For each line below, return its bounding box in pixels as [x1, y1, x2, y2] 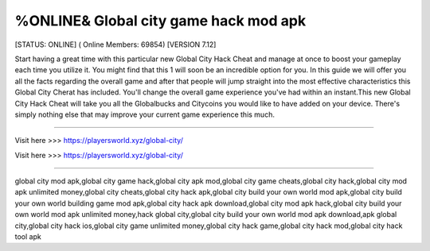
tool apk [14, 232, 41, 241]
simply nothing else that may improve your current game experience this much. [14, 110, 275, 119]
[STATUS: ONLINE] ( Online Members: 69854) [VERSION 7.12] [14, 40, 217, 49]
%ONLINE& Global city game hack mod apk [14, 12, 307, 29]
